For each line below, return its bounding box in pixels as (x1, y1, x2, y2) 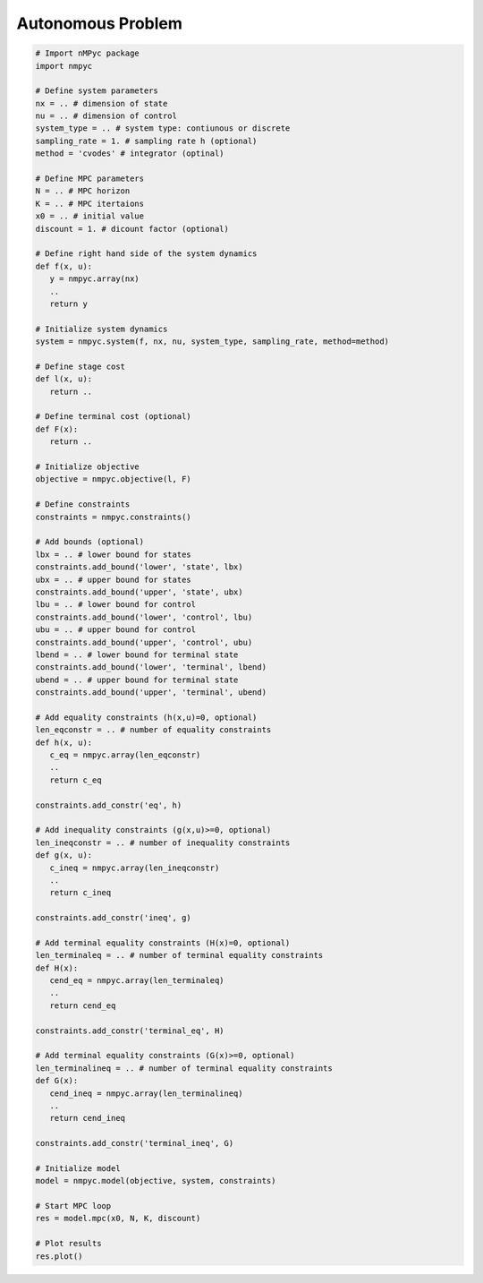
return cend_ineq (49, 1113, 125, 1124)
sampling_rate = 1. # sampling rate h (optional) (35, 135, 258, 146)
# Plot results (35, 1238, 102, 1249)
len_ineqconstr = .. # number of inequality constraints (35, 837, 291, 848)
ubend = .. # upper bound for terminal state (35, 674, 239, 685)
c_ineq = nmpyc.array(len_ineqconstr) (49, 862, 220, 873)
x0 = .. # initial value (35, 211, 145, 221)
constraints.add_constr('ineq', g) (35, 913, 191, 923)
